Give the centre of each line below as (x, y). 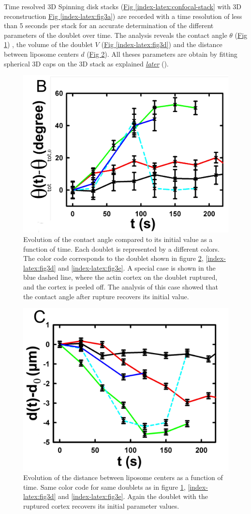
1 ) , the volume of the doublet (48, 44)
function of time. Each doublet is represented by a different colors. (121, 249)
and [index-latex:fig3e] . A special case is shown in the (137, 267)
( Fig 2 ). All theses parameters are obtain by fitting (162, 54)
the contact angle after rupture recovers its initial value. (106, 296)
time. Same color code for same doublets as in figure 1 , (104, 487)
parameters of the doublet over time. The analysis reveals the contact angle (116, 35)
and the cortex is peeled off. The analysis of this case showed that (121, 286)
